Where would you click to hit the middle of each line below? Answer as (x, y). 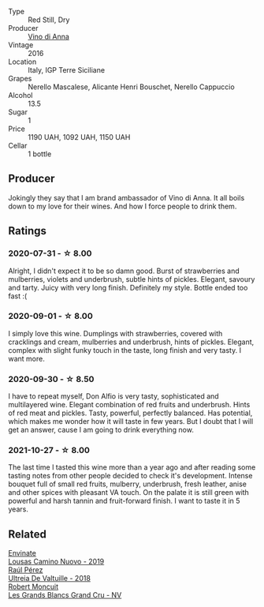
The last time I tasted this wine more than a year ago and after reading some (132, 467)
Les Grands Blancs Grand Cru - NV (65, 595)
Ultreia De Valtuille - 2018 (49, 579)
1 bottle (40, 154)
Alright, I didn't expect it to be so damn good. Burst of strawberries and (124, 271)
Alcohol (20, 95)
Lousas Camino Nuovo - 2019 (56, 562)
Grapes (20, 79)
